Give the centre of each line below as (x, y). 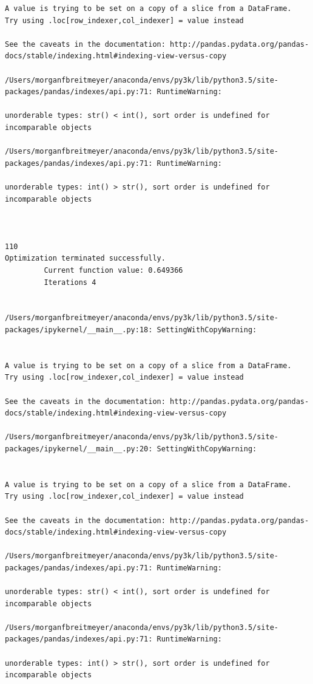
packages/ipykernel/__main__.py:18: (79, 330)
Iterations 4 (70, 282)
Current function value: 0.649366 (113, 271)
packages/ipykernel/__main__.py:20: (79, 449)
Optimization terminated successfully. (85, 258)
